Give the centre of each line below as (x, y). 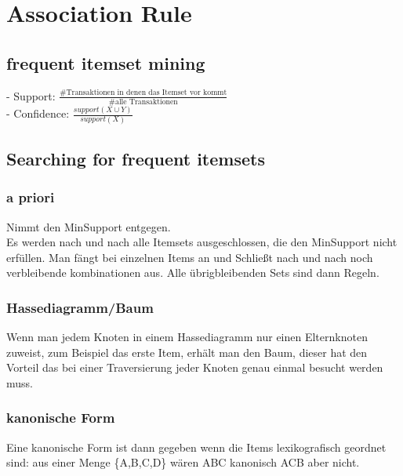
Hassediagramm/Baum (80, 307)
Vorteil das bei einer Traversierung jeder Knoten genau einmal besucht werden (195, 367)
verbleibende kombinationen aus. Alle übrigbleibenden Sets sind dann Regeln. (193, 273)
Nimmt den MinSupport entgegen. (89, 226)
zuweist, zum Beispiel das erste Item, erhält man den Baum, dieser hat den (187, 352)
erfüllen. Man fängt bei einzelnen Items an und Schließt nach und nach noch (190, 257)
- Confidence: (38, 113)
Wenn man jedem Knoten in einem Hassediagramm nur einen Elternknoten (187, 337)
